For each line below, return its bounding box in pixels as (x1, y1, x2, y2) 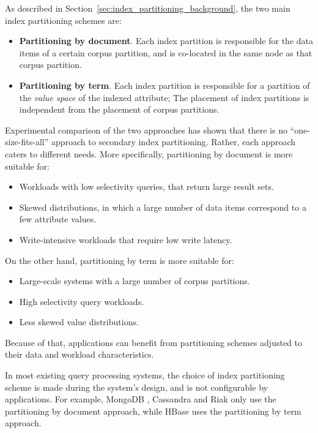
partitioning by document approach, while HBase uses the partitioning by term (5, 404, 301, 417)
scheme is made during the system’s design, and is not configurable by (5, 380, 268, 393)
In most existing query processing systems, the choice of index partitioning (5, 369, 285, 382)
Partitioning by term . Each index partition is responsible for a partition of (19, 78, 310, 91)
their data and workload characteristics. (5, 348, 154, 361)
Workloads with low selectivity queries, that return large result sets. (19, 180, 274, 193)
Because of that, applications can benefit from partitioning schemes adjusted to (5, 336, 302, 348)
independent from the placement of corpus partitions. (19, 103, 220, 116)
